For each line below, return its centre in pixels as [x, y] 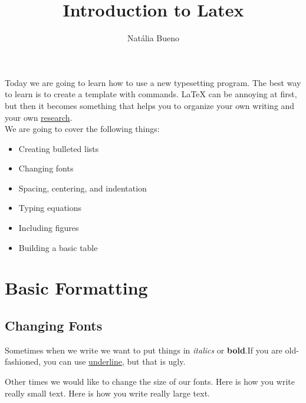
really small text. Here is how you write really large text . [108, 393]
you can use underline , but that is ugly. [114, 361]
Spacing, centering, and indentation [83, 188]
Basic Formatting [76, 288]
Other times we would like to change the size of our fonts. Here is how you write [150, 381]
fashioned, [23, 361]
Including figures [49, 228]
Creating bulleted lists [59, 148]
